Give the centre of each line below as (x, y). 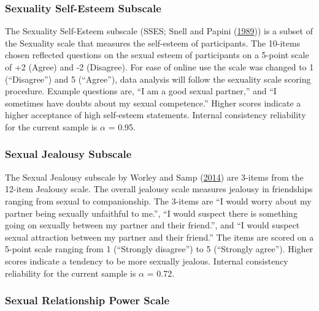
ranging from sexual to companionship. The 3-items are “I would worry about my (158, 200)
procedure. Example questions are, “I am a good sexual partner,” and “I (141, 91)
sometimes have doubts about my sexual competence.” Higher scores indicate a (153, 103)
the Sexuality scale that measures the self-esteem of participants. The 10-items (153, 43)
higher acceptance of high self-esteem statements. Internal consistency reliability (156, 115)
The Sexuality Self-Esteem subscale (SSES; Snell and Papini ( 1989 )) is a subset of (159, 31)
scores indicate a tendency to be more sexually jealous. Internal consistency (147, 260)
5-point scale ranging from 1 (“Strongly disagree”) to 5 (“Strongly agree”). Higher (159, 249)
